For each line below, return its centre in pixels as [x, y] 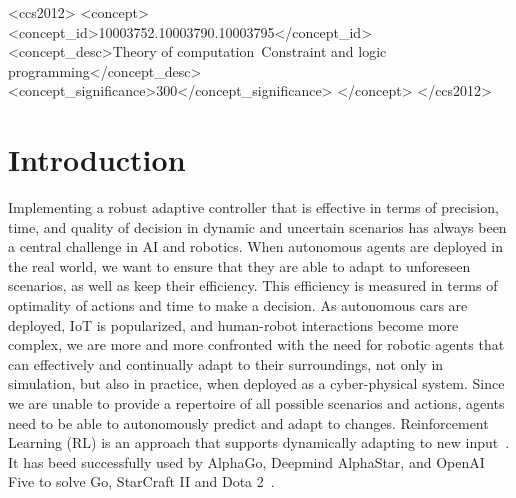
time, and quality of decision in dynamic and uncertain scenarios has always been [257, 226]
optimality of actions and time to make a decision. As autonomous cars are [238, 305]
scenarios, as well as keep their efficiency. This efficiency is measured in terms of [253, 285]
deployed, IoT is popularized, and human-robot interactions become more [233, 324]
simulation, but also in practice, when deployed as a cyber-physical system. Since [256, 383]
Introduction [97, 159]
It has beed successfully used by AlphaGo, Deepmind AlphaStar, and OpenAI [246, 461]
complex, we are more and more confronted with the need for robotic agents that [256, 344]
